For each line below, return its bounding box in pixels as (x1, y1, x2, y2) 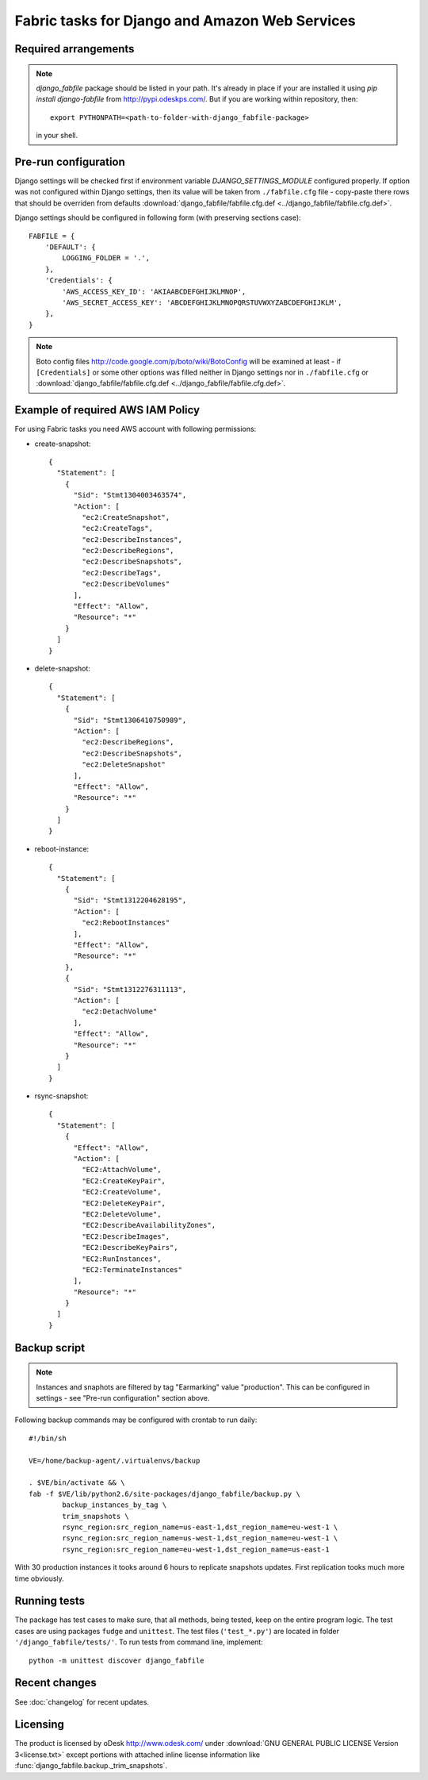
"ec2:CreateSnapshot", (82, 513, 170, 521)
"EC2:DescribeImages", (82, 1232, 170, 1241)
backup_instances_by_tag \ (62, 1501, 167, 1509)
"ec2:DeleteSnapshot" (82, 760, 166, 769)
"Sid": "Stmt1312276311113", (73, 985, 187, 994)
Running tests (14, 1594, 86, 1608)
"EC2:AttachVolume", (82, 1165, 162, 1174)
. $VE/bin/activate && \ (29, 1478, 125, 1487)
